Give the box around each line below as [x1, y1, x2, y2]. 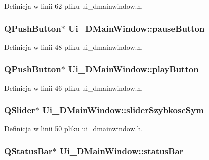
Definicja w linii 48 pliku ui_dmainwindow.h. [4, 41, 143, 52]
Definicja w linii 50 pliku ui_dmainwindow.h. [4, 123, 143, 134]
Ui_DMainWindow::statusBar [59, 144, 184, 157]
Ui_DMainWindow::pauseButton [68, 22, 205, 34]
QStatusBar [4, 144, 53, 157]
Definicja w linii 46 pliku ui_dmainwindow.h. [4, 82, 143, 93]
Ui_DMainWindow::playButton [68, 63, 199, 75]
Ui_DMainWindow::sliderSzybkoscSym [42, 104, 204, 116]
